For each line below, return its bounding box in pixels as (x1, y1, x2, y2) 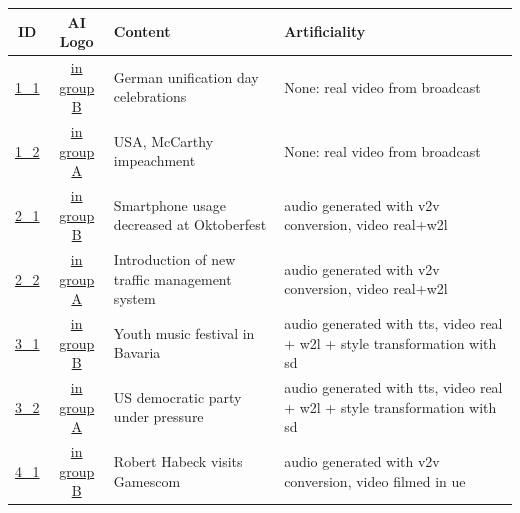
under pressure (113, 406, 204, 427)
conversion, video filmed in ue (284, 470, 466, 491)
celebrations (113, 86, 187, 107)
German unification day (113, 66, 259, 87)
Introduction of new (113, 249, 236, 270)
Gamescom (113, 470, 181, 491)
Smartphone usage (113, 194, 226, 215)
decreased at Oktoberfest (113, 214, 267, 235)
